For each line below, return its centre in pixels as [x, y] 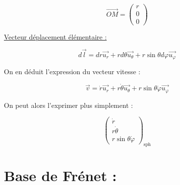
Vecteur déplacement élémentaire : [56, 37]
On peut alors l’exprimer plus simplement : [68, 105]
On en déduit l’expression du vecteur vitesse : [72, 72]
